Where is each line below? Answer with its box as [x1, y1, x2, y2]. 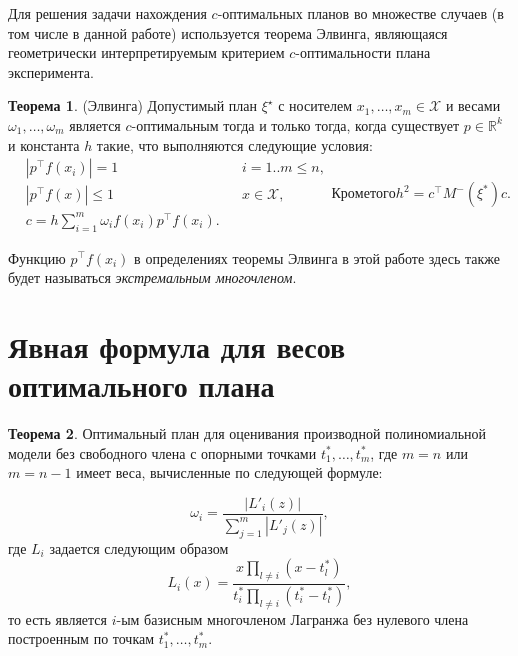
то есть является [8, 608, 107, 629]
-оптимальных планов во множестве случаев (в [217, 3, 504, 23]
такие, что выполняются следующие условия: [96, 134, 373, 155]
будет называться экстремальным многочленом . [8, 267, 297, 288]
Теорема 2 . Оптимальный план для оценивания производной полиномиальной [8, 423, 487, 444]
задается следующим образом [49, 537, 229, 558]
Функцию [8, 247, 66, 268]
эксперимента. [8, 61, 94, 82]
